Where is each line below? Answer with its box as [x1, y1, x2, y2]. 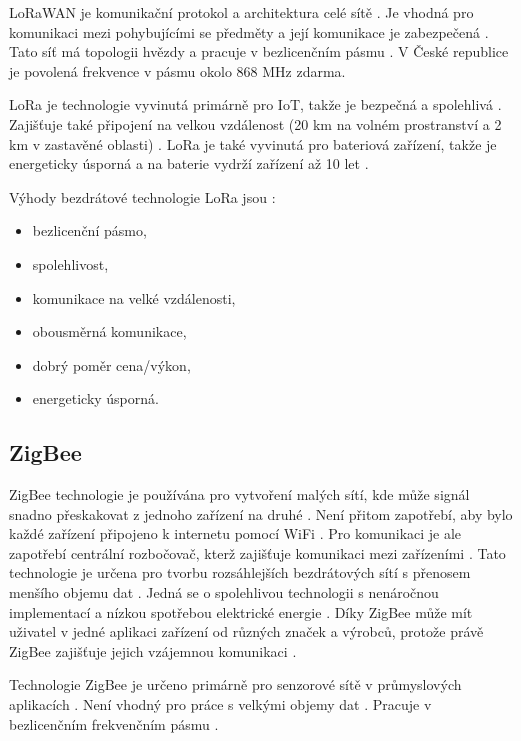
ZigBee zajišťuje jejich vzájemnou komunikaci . [9, 640, 297, 661]
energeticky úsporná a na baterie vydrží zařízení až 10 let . [9, 153, 369, 174]
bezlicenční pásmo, [32, 220, 147, 241]
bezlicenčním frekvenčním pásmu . [9, 713, 219, 734]
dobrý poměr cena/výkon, [32, 354, 191, 375]
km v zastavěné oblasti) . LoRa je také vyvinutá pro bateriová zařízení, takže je [9, 133, 497, 154]
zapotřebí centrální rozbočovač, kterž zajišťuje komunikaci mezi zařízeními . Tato [9, 542, 506, 563]
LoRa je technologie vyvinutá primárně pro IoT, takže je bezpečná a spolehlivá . [9, 94, 502, 115]
